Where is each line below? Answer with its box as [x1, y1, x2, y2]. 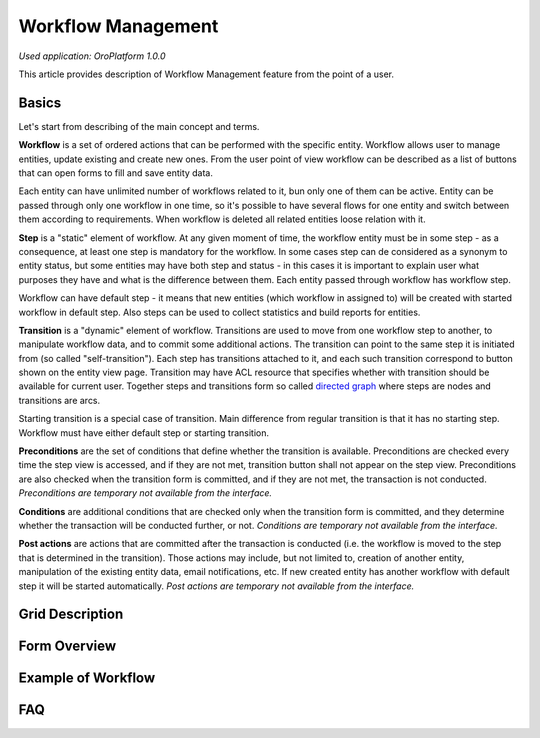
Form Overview [18, 638, 117, 655]
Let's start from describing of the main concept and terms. [18, 120, 260, 132]
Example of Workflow [18, 670, 156, 687]
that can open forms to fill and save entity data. [18, 167, 214, 179]
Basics [18, 94, 62, 111]
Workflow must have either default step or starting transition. [18, 426, 270, 439]
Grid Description [18, 606, 124, 623]
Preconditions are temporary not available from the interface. [18, 487, 273, 499]
